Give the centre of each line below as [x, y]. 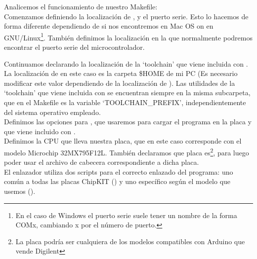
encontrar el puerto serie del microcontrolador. [74, 47]
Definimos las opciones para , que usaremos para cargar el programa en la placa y [128, 122]
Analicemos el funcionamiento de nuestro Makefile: [81, 6]
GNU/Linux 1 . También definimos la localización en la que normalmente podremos [128, 37]
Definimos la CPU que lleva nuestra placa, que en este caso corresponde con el [123, 141]
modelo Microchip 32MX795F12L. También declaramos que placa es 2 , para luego [127, 151]
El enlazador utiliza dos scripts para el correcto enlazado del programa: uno [119, 171]
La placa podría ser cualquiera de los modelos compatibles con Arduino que [130, 241]
